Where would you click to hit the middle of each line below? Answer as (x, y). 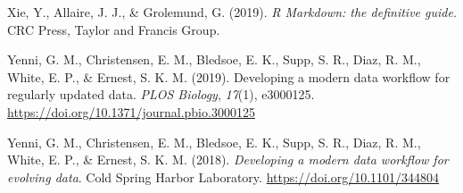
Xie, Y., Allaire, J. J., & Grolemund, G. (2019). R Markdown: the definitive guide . (232, 12)
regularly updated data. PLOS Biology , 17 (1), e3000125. (161, 94)
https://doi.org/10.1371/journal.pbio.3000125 (131, 111)
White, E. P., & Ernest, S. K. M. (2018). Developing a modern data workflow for (228, 159)
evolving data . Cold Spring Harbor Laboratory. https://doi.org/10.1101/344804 (223, 176)
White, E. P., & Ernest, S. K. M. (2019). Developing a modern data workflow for (229, 76)
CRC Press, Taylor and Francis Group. (114, 29)
